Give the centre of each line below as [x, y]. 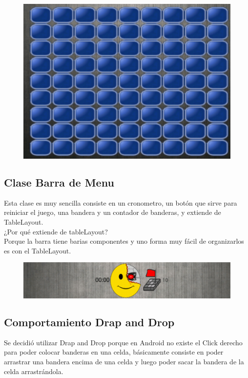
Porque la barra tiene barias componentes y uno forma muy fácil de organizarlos [124, 241]
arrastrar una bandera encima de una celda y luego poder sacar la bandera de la [124, 362]
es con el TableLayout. [38, 250]
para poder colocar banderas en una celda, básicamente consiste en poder [114, 352]
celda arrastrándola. [34, 371]
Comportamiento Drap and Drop [89, 322]
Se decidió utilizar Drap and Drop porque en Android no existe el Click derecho [123, 342]
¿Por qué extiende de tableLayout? [56, 231]
